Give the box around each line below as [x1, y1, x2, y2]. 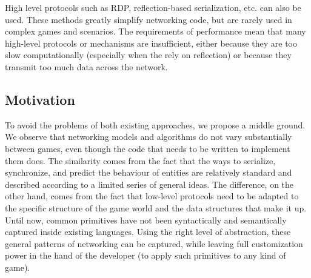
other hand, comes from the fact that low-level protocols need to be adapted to [5, 190, 299, 202]
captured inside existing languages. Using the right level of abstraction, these [5, 225, 291, 238]
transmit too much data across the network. [5, 60, 168, 73]
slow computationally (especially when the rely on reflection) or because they [5, 48, 292, 61]
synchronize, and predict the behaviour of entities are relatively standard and [5, 166, 292, 179]
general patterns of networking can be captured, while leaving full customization [5, 237, 303, 250]
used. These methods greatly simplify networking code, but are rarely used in [5, 13, 292, 25]
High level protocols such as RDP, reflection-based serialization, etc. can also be [5, 1, 301, 13]
